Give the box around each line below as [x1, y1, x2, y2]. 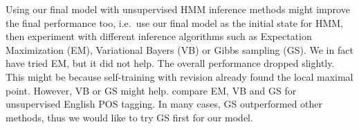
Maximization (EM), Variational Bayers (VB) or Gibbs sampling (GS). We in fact [6, 42, 353, 57]
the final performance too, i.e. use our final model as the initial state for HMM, [6, 15, 344, 30]
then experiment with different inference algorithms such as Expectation [6, 29, 312, 43]
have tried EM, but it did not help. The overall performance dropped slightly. [6, 56, 335, 70]
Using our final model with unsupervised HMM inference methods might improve [6, 2, 350, 16]
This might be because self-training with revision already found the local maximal [6, 69, 353, 83]
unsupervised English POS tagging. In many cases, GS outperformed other [6, 97, 323, 111]
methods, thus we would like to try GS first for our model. [6, 110, 253, 124]
